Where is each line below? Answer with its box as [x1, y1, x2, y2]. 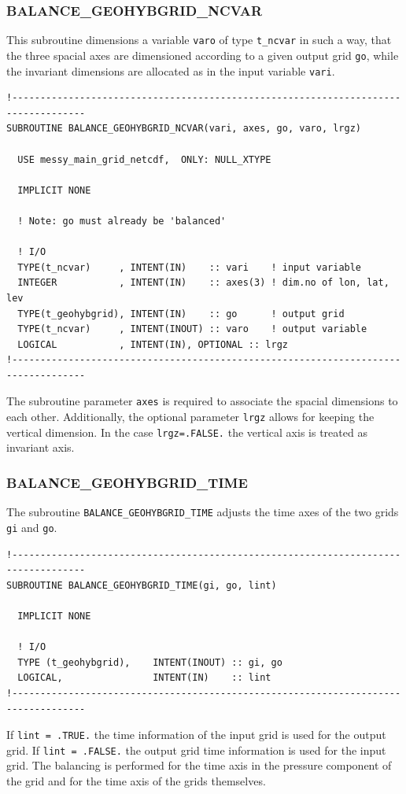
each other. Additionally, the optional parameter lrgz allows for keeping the [6, 408, 375, 425]
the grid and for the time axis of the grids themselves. [6, 773, 266, 788]
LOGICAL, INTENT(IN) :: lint [17, 672, 271, 684]
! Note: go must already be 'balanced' [17, 215, 227, 227]
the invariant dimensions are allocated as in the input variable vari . [6, 62, 335, 79]
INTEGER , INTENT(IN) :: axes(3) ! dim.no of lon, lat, [17, 277, 389, 289]
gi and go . [6, 519, 57, 535]
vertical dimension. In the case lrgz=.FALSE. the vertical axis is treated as [6, 423, 367, 440]
